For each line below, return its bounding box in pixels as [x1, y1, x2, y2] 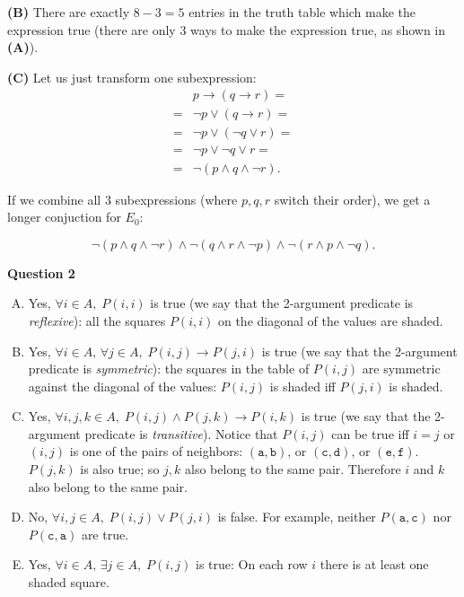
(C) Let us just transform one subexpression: [7, 67, 257, 86]
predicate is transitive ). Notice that [84, 424, 278, 443]
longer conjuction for [7, 207, 121, 226]
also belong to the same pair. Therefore [185, 460, 401, 478]
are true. [81, 524, 129, 543]
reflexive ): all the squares [28, 311, 166, 329]
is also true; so [80, 460, 160, 478]
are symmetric [362, 359, 441, 378]
